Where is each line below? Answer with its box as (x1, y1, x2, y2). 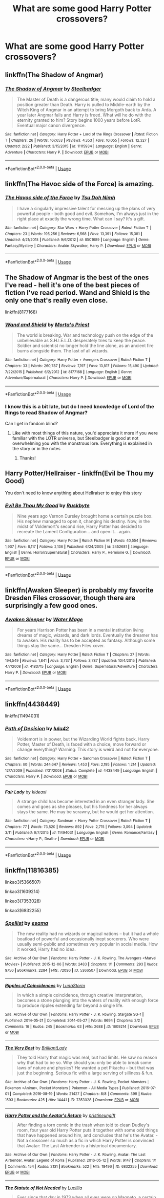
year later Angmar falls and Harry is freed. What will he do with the (17, 112, 151, 118)
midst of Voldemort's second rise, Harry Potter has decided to (17, 523, 143, 529)
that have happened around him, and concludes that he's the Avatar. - (17, 1132, 158, 1138)
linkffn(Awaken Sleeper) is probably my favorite (5, 586, 154, 594)
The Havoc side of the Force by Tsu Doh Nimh (5, 194, 116, 201)
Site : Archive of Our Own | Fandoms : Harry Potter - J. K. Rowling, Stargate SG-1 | (5, 1012, 144, 1017)
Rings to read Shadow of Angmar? (5, 409, 88, 416)
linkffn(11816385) (5, 866, 60, 874)
